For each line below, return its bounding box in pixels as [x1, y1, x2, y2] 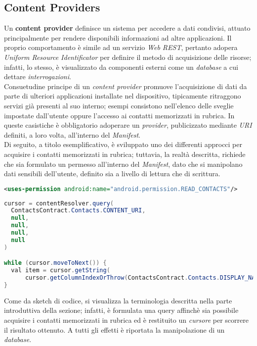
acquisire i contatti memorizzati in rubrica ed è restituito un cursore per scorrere [4, 315, 249, 325]
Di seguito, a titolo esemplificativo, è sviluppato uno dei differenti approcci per [4, 139, 243, 149]
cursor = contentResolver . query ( [4, 199, 114, 207]
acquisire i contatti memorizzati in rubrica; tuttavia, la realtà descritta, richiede [4, 148, 246, 159]
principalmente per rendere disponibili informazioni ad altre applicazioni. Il [4, 32, 232, 43]
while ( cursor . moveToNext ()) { [4, 259, 107, 267]
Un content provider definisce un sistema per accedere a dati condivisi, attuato [4, 23, 251, 33]
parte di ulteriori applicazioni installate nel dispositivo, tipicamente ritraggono [4, 91, 241, 101]
